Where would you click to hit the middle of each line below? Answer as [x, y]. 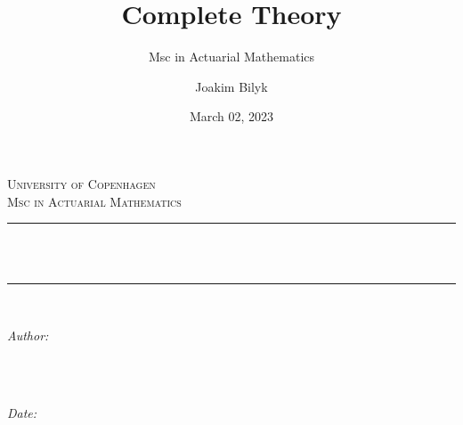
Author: [28, 335]
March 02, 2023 [231, 116]
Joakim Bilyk [231, 86]
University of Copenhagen [81, 183]
